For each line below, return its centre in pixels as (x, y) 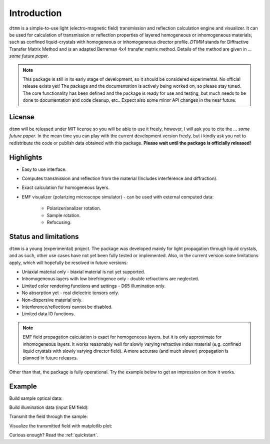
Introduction (35, 13)
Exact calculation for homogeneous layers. (66, 187)
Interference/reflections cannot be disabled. (67, 307)
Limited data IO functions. (48, 314)
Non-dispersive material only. (52, 300)
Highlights (26, 157)
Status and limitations (44, 236)
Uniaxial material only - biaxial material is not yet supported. (83, 272)
